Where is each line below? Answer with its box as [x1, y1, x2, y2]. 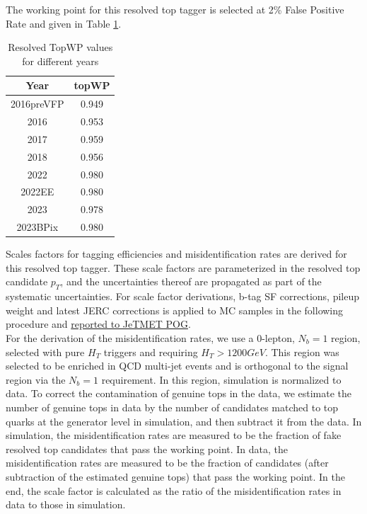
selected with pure [6, 344, 85, 359]
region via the [6, 372, 66, 387]
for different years [22, 53, 99, 68]
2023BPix [16, 219, 59, 234]
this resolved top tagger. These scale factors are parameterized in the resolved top [6, 260, 361, 275]
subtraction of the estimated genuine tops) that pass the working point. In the [6, 469, 345, 484]
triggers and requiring [103, 344, 198, 359]
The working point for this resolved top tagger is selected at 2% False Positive [6, 2, 344, 16]
